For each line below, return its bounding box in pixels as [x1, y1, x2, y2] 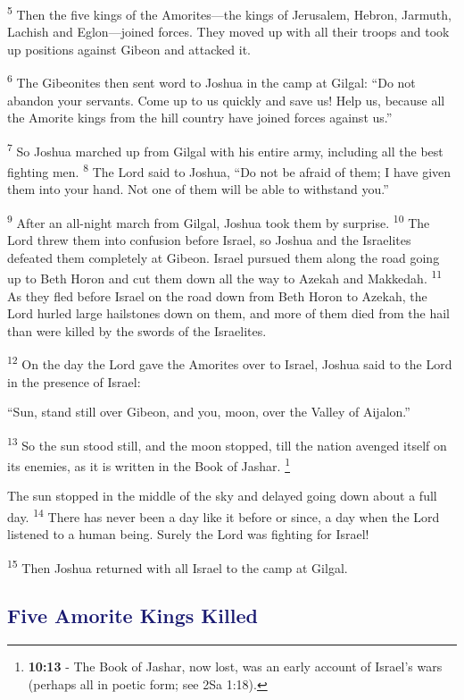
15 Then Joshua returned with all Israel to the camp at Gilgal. [7, 555, 348, 577]
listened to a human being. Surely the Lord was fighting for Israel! [7, 525, 369, 544]
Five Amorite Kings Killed [7, 602, 258, 629]
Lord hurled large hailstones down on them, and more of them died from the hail [7, 304, 451, 323]
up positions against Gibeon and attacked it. [7, 39, 251, 58]
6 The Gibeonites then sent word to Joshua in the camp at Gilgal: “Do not [7, 71, 416, 92]
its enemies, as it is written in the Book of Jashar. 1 [7, 454, 290, 475]
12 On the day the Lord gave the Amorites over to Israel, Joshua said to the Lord [7, 352, 452, 374]
